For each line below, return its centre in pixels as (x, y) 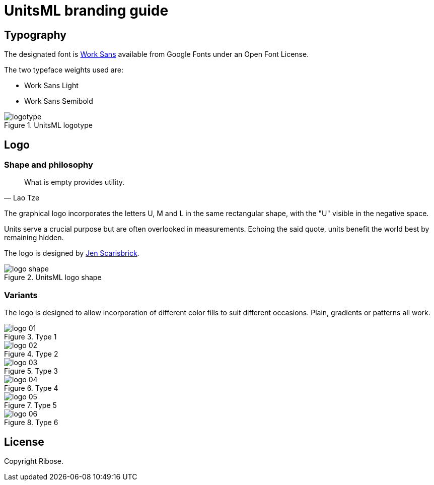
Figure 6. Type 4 (31, 388)
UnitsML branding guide (86, 11)
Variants (21, 295)
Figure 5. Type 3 (31, 371)
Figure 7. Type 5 (30, 405)
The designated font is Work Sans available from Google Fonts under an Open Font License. (157, 54)
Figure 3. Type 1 (30, 337)
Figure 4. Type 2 (31, 354)
